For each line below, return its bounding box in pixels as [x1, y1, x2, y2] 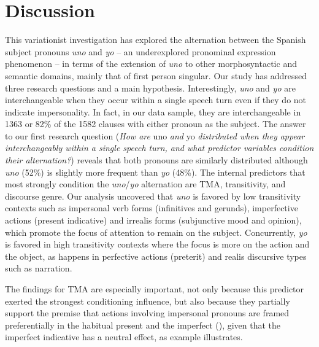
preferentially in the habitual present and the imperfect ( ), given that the [5, 318, 281, 331]
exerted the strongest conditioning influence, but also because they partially [5, 294, 290, 307]
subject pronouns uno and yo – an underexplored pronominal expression [5, 45, 276, 58]
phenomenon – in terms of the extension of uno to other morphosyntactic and [5, 57, 297, 70]
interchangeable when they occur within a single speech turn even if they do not [5, 93, 307, 106]
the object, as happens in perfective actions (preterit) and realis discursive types [5, 249, 307, 262]
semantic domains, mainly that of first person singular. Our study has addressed [5, 69, 307, 82]
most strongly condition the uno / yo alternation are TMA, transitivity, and [5, 177, 286, 190]
